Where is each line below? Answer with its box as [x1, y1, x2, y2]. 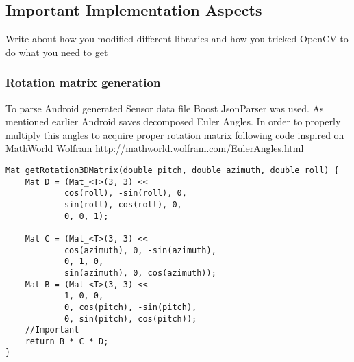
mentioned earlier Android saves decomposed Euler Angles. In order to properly [5, 114, 341, 129]
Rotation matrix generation [5, 74, 161, 91]
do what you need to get [5, 44, 108, 59]
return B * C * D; [25, 336, 109, 346]
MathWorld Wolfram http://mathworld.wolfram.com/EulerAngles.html [5, 141, 304, 155]
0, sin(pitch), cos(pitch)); [64, 313, 197, 324]
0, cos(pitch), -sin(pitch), [64, 302, 197, 312]
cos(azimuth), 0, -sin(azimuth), [64, 245, 216, 255]
